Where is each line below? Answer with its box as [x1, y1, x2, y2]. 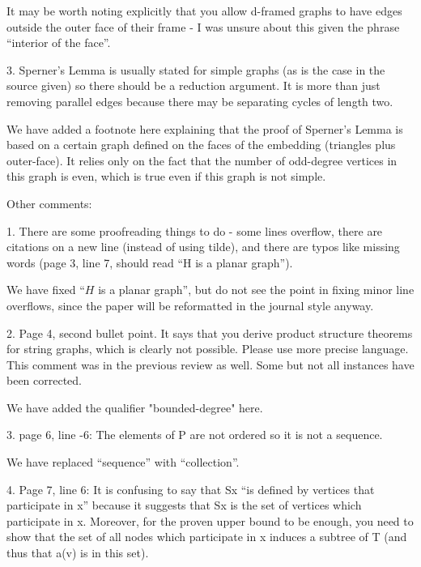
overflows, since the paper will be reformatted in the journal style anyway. [6, 296, 374, 313]
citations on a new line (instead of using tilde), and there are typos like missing [6, 238, 400, 255]
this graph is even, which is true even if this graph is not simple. [6, 168, 326, 185]
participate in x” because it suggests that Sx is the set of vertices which [6, 497, 362, 514]
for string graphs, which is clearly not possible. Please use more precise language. [6, 340, 409, 357]
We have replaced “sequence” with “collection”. [6, 454, 240, 471]
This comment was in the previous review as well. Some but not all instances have [6, 356, 415, 373]
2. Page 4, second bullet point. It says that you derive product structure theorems [6, 324, 413, 341]
